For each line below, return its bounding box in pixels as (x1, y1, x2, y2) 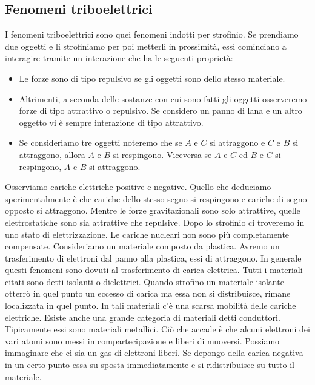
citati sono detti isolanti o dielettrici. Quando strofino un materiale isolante (5, 275, 284, 288)
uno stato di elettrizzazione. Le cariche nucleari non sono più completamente (5, 228, 290, 240)
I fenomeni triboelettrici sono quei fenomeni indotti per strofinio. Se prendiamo (5, 28, 299, 41)
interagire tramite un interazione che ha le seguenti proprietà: (5, 51, 233, 64)
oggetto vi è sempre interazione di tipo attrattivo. (19, 116, 204, 128)
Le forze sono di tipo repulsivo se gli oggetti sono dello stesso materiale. (19, 71, 285, 84)
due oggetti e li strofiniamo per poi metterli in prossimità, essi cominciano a (5, 39, 287, 52)
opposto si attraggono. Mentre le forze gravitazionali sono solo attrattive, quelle (5, 204, 300, 217)
